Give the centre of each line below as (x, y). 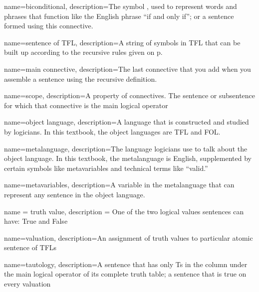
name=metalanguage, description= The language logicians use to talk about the (126, 148)
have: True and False (36, 221)
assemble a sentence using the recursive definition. (81, 78)
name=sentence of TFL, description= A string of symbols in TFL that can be (122, 42)
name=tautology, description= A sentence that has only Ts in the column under (126, 264)
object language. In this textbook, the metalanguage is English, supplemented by (128, 158)
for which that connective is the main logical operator (86, 105)
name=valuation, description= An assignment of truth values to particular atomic (129, 237)
